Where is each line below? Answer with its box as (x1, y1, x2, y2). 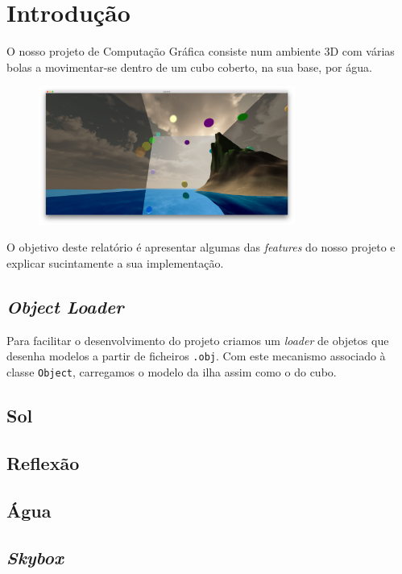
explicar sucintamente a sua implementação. (6, 254, 224, 271)
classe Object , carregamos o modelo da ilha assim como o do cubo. (6, 363, 337, 380)
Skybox (6, 545, 64, 570)
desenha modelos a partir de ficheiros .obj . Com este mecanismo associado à (6, 347, 386, 364)
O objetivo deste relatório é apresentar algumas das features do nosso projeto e (6, 239, 396, 256)
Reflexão (6, 450, 80, 475)
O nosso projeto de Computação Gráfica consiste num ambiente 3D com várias (6, 43, 395, 60)
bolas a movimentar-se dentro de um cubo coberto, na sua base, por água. (6, 58, 372, 75)
